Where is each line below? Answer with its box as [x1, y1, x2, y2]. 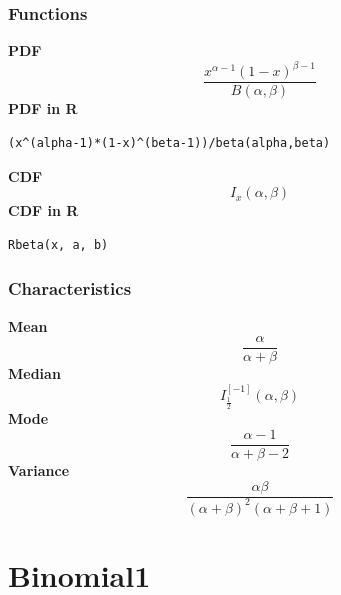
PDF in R [8, 98, 78, 119]
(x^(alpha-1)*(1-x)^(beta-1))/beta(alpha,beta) [8, 135, 331, 150]
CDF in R [8, 200, 79, 221]
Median [8, 363, 61, 384]
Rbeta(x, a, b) [8, 237, 109, 252]
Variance [8, 459, 70, 480]
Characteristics [8, 276, 132, 301]
